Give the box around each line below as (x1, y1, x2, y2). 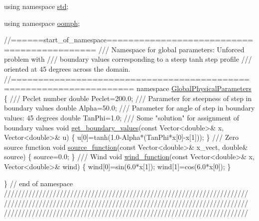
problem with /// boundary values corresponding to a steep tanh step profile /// (4, 54, 252, 64)
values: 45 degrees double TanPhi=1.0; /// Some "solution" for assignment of (4, 112, 240, 122)
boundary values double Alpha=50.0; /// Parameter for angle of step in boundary (4, 103, 255, 113)
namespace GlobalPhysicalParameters (136, 83, 252, 94)
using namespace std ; (4, 1, 69, 11)
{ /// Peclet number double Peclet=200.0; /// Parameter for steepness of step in (4, 93, 252, 103)
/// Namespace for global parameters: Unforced (98, 44, 245, 54)
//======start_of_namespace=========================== (4, 34, 254, 45)
